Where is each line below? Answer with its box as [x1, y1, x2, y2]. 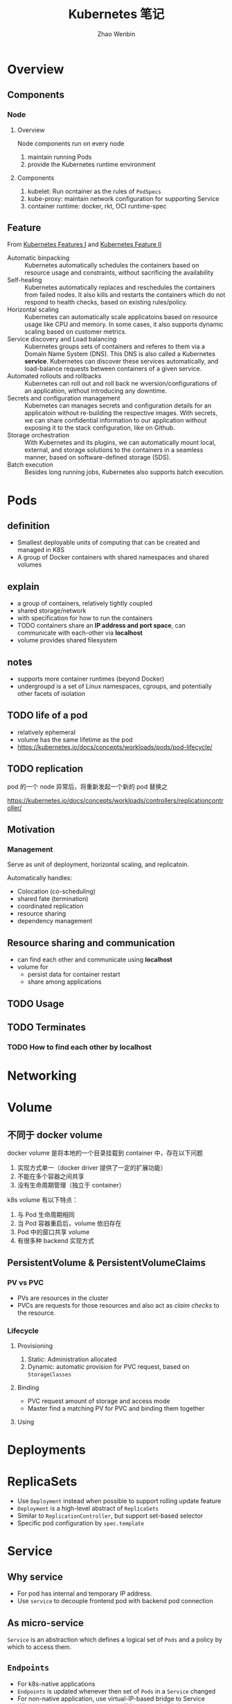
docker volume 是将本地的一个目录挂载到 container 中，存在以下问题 [7, 1149, 203, 1158]
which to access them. [7, 1643, 72, 1651]
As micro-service [7, 1617, 84, 1629]
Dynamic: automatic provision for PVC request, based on [27, 1363, 190, 1371]
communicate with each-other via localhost [17, 628, 143, 637]
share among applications [27, 977, 102, 986]
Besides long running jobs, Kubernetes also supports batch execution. [24, 468, 225, 476]
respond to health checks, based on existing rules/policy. [24, 298, 188, 307]
